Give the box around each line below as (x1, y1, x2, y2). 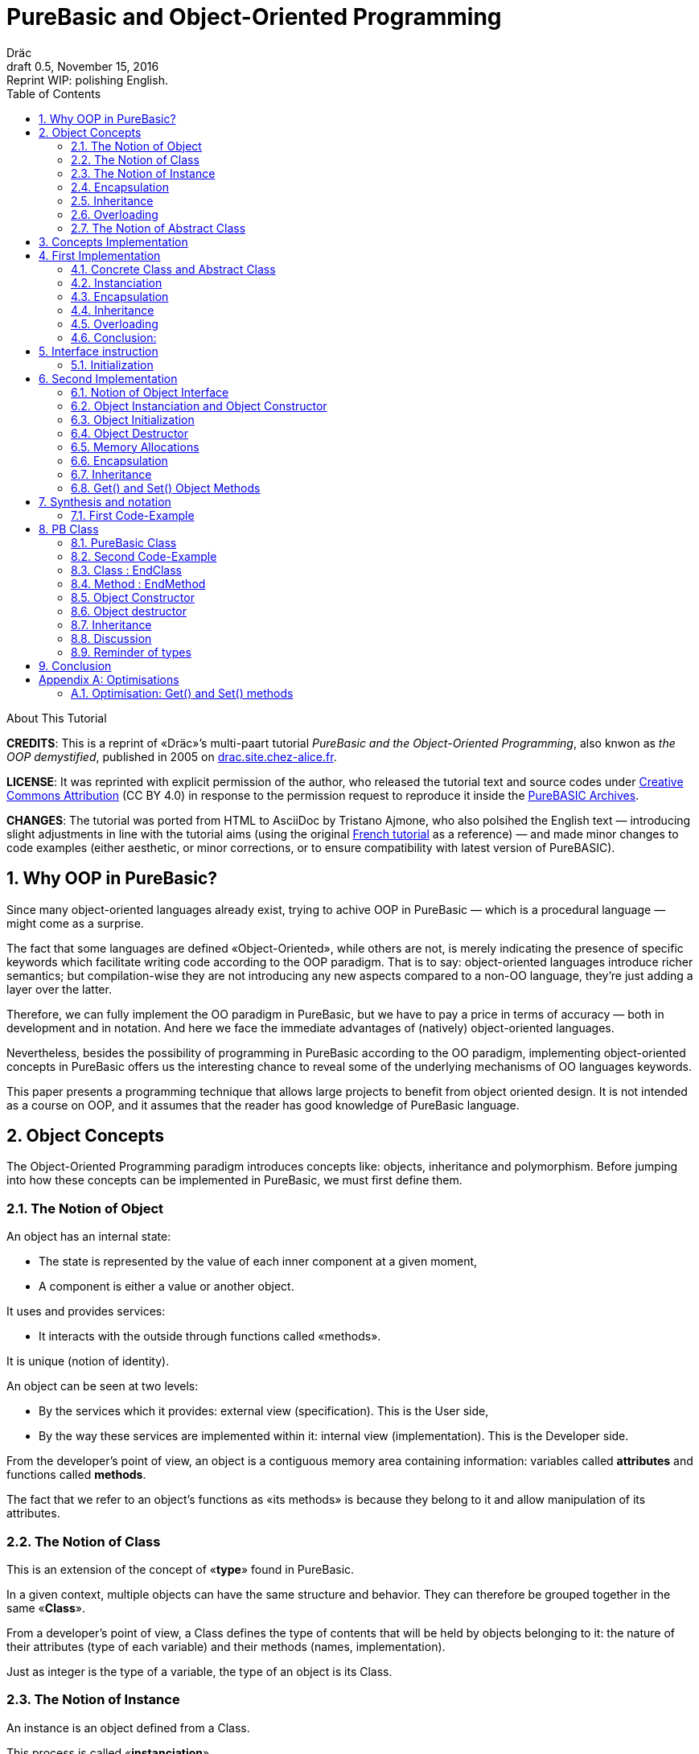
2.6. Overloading (71, 207, 158, 221)
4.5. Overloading (71, 316, 158, 331)
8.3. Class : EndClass (71, 562, 182, 577)
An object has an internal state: (6, 1229, 171, 1244)
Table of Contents (6, 86, 101, 101)
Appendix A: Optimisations (39, 672, 179, 686)
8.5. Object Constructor (71, 590, 195, 604)
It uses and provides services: (6, 1304, 166, 1319)
